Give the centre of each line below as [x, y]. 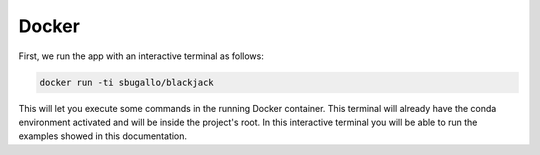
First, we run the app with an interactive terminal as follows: [141, 56]
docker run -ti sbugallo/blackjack [126, 82]
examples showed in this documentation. [103, 136]
